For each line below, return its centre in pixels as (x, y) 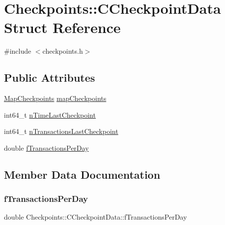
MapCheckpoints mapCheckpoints (55, 98)
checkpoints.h (63, 51)
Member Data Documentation (82, 174)
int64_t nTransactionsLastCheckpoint (61, 131)
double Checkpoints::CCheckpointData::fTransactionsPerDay (96, 217)
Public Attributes (50, 78)
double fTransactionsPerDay (46, 147)
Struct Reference (62, 27)
